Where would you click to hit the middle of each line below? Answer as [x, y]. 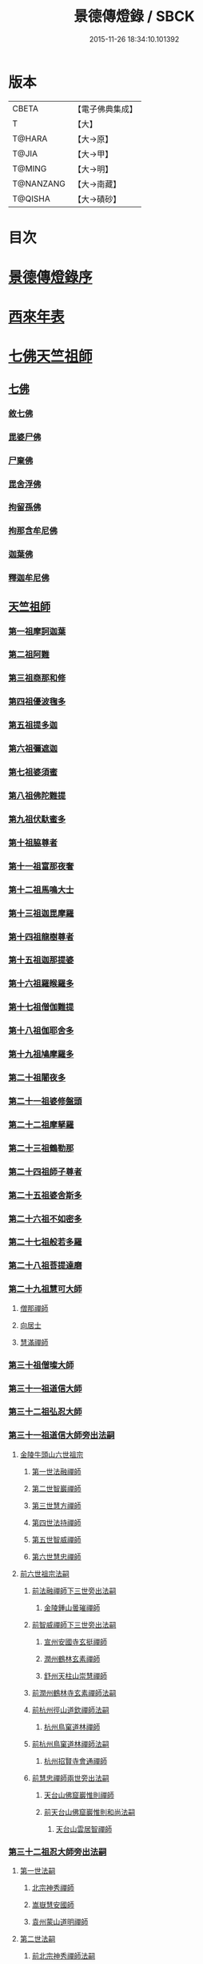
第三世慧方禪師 [56, 1505]
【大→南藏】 [97, 183]
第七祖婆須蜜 [33, 772]
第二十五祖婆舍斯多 [45, 1195]
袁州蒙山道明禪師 [60, 1922]
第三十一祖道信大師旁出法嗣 [62, 1435]
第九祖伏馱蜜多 [37, 819]
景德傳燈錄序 [51, 278]
